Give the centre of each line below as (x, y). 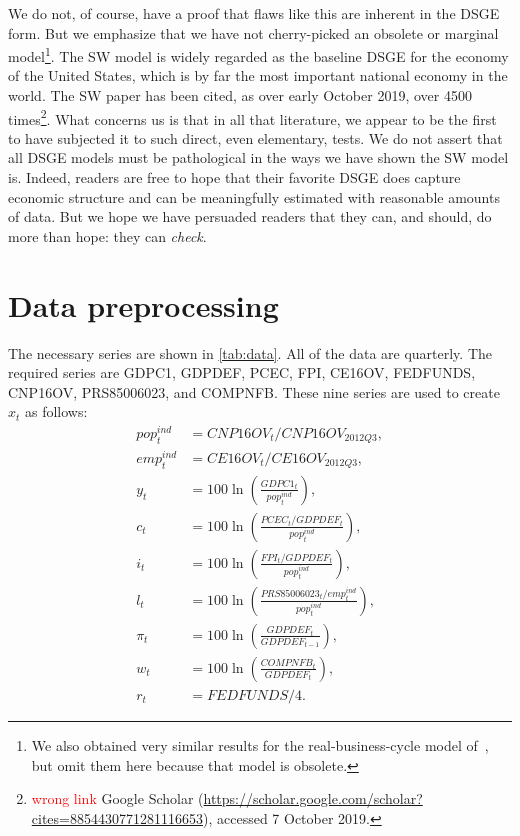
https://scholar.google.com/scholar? (313, 798)
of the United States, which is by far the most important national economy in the (258, 75)
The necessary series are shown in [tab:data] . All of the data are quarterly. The (250, 352)
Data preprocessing (143, 304)
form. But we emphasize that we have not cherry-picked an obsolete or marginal (253, 32)
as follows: (56, 411)
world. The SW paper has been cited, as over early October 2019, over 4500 (240, 95)
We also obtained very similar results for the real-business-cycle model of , (260, 744)
